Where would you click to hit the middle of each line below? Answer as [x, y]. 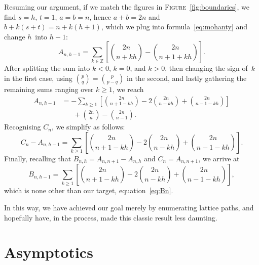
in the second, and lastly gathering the [187, 78]
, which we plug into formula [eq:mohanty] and [174, 27]
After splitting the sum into [47, 68]
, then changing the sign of [206, 68]
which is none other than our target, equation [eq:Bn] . [89, 190]
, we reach [128, 89]
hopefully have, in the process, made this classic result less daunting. [111, 217]
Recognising [23, 127]
